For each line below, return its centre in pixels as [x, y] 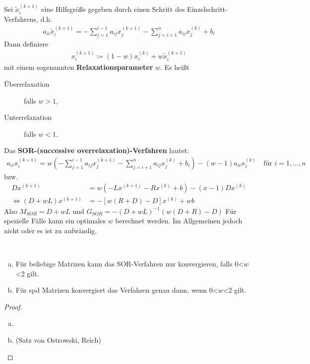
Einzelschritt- [207, 9]
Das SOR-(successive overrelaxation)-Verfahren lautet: [97, 150]
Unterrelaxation [28, 117]
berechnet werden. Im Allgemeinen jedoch [179, 221]
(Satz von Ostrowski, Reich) [58, 339]
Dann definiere [26, 44]
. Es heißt [175, 67]
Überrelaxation [27, 83]
